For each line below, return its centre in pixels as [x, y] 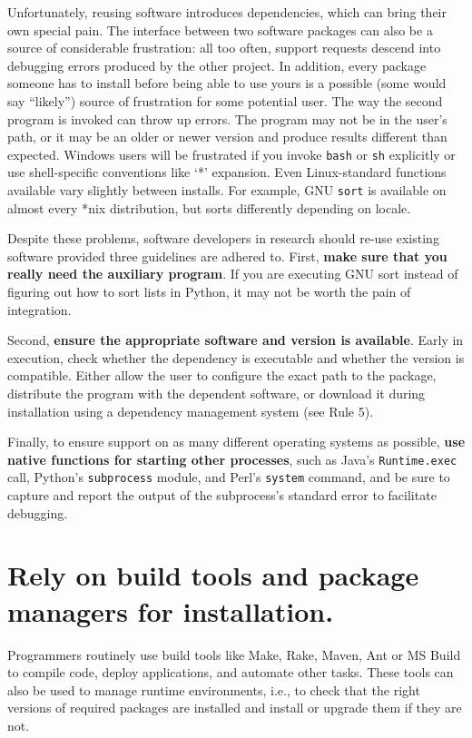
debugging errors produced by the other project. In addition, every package [217, 65]
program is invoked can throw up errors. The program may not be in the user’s [227, 118]
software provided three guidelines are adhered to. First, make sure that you [227, 256]
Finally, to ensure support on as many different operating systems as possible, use [236, 442]
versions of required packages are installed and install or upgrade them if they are [235, 708]
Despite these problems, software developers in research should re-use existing [223, 238]
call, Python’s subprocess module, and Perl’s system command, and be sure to [229, 477]
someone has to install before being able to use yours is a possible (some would [227, 83]
